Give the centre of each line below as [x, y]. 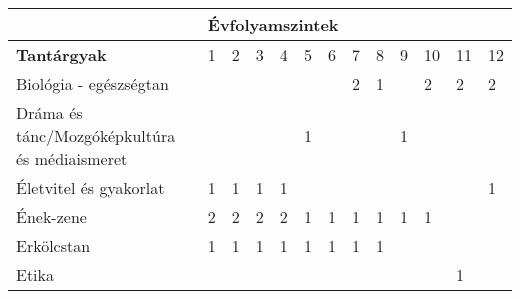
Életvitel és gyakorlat [90, 187]
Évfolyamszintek [273, 24]
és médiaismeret [72, 158]
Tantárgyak [61, 54]
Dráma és [49, 112]
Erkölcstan [53, 245]
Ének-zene [51, 216]
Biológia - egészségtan [92, 83]
